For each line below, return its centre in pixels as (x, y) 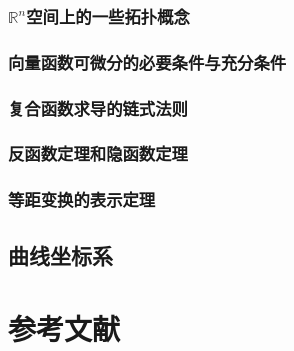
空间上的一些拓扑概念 (108, 15)
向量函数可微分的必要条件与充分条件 (147, 61)
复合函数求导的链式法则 (98, 107)
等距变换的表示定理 (82, 199)
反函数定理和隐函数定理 (98, 153)
